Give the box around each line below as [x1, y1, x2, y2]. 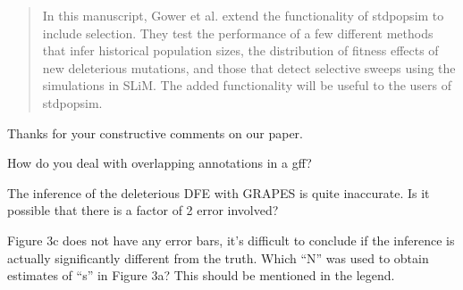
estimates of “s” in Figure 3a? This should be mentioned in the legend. [7, 266, 395, 285]
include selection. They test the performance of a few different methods [42, 23, 434, 42]
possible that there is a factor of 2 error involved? [7, 201, 279, 220]
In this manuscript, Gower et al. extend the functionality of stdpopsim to [42, 6, 444, 24]
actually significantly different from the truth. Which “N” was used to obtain [7, 248, 429, 267]
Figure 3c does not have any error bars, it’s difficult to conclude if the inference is [7, 230, 455, 249]
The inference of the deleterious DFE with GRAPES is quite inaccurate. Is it [7, 183, 430, 202]
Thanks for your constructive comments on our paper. [7, 123, 303, 142]
